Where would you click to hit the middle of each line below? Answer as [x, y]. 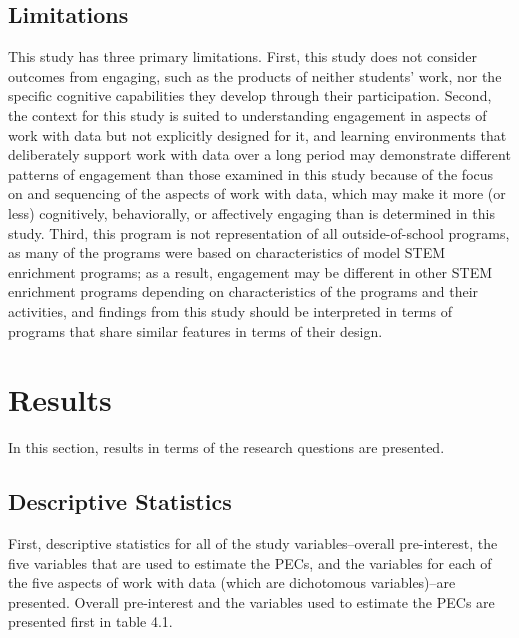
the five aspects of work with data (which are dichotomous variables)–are [232, 582]
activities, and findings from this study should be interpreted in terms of [230, 310]
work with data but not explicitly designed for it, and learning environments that [257, 134]
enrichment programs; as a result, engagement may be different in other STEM [250, 271]
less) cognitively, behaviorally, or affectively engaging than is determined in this [251, 212]
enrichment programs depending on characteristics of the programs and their [243, 291]
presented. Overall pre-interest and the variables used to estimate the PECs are [251, 601]
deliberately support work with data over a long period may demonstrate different [259, 154]
